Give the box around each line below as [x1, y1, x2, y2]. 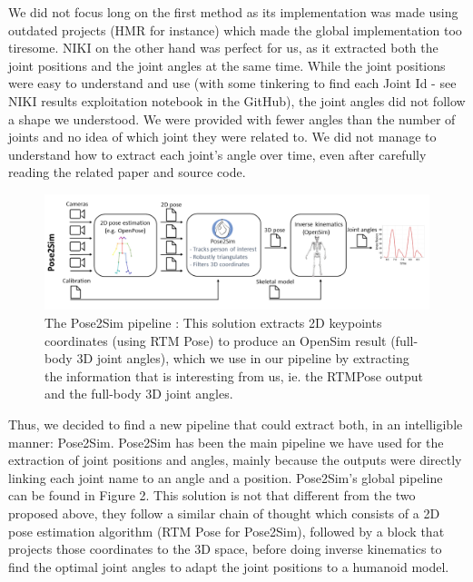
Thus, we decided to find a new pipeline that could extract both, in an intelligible [8, 415, 463, 434]
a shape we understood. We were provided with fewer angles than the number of [8, 109, 456, 128]
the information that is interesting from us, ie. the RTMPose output [44, 366, 423, 385]
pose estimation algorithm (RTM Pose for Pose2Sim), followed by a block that [8, 521, 445, 540]
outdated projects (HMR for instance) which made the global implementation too [8, 20, 462, 39]
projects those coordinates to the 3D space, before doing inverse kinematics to [8, 539, 442, 558]
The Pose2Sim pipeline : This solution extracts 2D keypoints [44, 313, 382, 332]
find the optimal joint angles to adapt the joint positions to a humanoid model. [8, 557, 449, 576]
